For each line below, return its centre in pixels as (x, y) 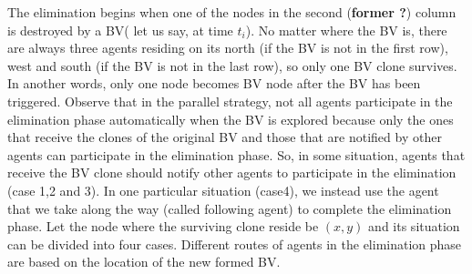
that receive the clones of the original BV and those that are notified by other (225, 137)
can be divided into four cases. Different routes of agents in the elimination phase (235, 244)
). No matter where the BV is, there (346, 30)
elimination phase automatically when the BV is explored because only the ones (231, 119)
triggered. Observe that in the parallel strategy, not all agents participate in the (230, 101)
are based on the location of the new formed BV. (144, 262)
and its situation (414, 226)
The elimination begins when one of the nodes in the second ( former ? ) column (232, 12)
